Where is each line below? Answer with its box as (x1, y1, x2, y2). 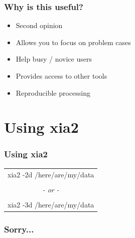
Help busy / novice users (16, 54, 92, 64)
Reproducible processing (16, 87, 91, 98)
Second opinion (16, 20, 63, 31)
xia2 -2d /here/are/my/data (8, 169, 94, 179)
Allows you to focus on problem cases (16, 37, 131, 47)
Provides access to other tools (16, 71, 107, 81)
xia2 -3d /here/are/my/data (8, 199, 94, 209)
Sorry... (4, 222, 34, 235)
